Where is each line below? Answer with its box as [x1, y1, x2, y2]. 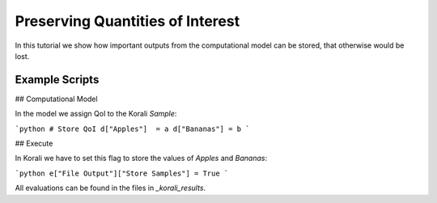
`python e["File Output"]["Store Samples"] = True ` [15, 168, 229, 178]
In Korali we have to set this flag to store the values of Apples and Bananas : [15, 154, 267, 163]
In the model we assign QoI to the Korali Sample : [15, 109, 177, 119]
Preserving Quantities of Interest [15, 12, 240, 30]
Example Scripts [15, 73, 100, 87]
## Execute [15, 138, 53, 149]
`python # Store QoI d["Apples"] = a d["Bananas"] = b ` [15, 124, 250, 133]
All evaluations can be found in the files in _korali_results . [15, 183, 206, 193]
